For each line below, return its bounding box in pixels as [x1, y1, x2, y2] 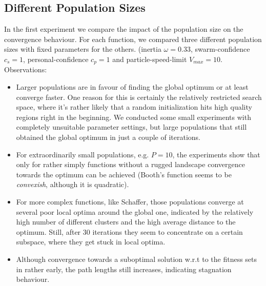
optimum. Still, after [16, 226, 81, 237]
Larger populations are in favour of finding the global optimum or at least [16, 81, 249, 92]
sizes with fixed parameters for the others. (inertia [4, 44, 161, 54]
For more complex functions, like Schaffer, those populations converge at [16, 196, 244, 207]
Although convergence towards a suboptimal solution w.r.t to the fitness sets [16, 253, 257, 264]
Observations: [4, 64, 47, 75]
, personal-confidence [23, 53, 89, 64]
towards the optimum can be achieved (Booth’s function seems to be [16, 169, 232, 179]
